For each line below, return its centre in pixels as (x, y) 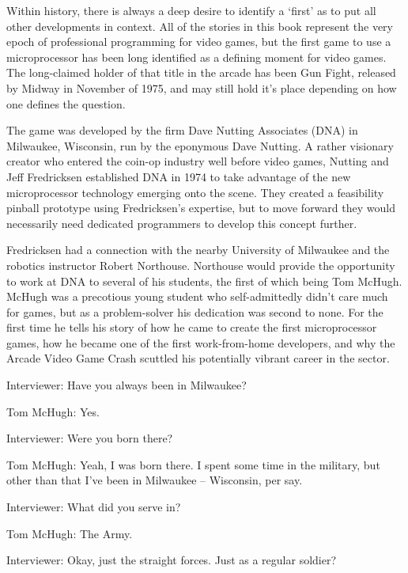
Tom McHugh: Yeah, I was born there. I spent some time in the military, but (193, 464)
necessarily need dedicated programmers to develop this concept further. (182, 223)
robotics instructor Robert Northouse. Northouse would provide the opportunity (201, 265)
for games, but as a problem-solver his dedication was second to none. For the (195, 311)
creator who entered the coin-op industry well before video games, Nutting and (198, 161)
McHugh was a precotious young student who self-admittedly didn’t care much (197, 296)
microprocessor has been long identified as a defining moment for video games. (196, 57)
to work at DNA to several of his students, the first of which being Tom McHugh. (204, 281)
